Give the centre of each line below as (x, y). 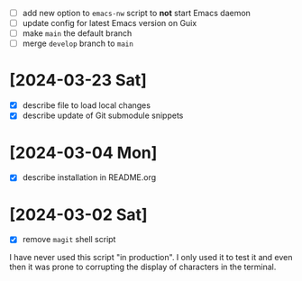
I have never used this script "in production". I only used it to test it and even (151, 258)
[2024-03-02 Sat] (78, 214)
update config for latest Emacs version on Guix (110, 23)
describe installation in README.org (89, 177)
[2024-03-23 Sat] (78, 81)
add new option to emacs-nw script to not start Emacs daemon (136, 13)
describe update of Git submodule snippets (103, 115)
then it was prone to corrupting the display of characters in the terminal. (143, 267)
